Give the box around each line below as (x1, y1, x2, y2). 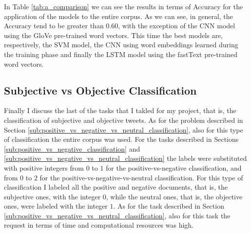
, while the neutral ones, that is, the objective (106, 191, 243, 201)
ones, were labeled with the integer (4, 201, 108, 211)
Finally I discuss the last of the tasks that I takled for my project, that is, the (4, 105, 236, 116)
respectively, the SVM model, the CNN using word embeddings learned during (4, 39, 238, 50)
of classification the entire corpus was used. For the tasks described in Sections (4, 134, 239, 144)
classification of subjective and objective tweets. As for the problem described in (4, 115, 243, 125)
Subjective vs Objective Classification (4, 82, 197, 97)
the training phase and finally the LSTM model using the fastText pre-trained (4, 49, 237, 59)
